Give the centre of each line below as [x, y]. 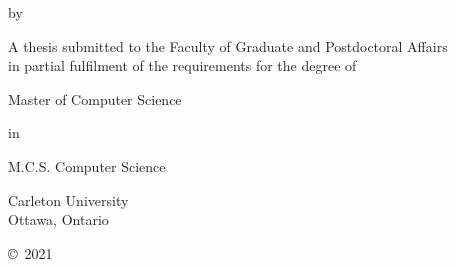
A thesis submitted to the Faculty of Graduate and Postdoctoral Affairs [228, 45]
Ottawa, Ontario [58, 219]
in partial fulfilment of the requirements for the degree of [182, 65]
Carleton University [68, 199]
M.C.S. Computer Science [87, 165]
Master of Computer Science [95, 98]
